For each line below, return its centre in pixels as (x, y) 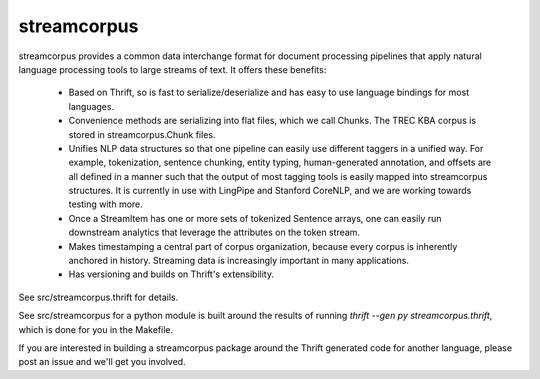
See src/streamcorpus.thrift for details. (98, 297)
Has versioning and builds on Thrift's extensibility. (171, 274)
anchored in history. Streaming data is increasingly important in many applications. (239, 261)
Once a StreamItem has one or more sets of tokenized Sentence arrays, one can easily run (255, 218)
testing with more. (106, 204)
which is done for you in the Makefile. (96, 329)
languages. (91, 106)
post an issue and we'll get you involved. (102, 362)
